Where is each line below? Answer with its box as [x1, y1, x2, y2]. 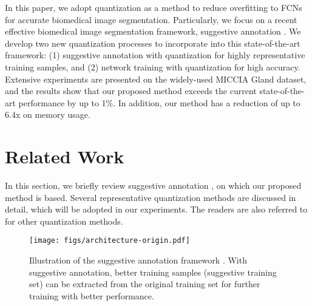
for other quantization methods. [5, 214, 123, 227]
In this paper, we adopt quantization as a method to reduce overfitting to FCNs [5, 1, 302, 13]
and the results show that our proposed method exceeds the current [5, 84, 257, 97]
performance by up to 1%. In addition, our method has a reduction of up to [18, 96, 300, 109]
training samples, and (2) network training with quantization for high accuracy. [5, 60, 300, 73]
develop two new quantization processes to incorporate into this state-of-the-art [5, 36, 300, 49]
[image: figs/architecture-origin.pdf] [29, 236, 190, 245]
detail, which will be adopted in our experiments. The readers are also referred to [5, 203, 308, 216]
